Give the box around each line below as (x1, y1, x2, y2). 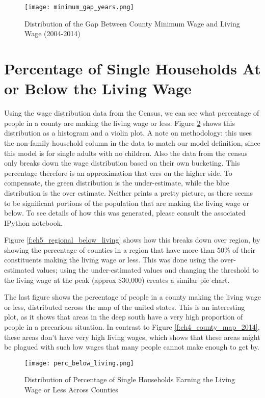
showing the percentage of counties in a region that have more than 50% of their (4, 244, 256, 255)
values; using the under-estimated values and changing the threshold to (36, 264, 259, 275)
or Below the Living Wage (4, 78, 192, 99)
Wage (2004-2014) (24, 28, 81, 39)
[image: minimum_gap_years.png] (24, 4, 134, 11)
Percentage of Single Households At (4, 58, 261, 79)
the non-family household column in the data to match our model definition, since (4, 137, 260, 148)
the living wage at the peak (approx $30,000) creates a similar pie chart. (4, 274, 230, 285)
